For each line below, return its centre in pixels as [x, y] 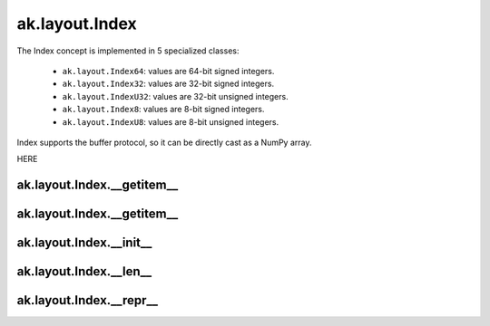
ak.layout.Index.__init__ [84, 243]
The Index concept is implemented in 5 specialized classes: [128, 51]
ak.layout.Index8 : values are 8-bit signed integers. [163, 110]
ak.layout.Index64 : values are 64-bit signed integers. [168, 71]
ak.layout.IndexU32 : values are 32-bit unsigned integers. [176, 96]
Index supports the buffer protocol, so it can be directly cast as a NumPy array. [164, 142]
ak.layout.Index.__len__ [84, 272]
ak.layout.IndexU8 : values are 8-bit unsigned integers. [171, 121]
